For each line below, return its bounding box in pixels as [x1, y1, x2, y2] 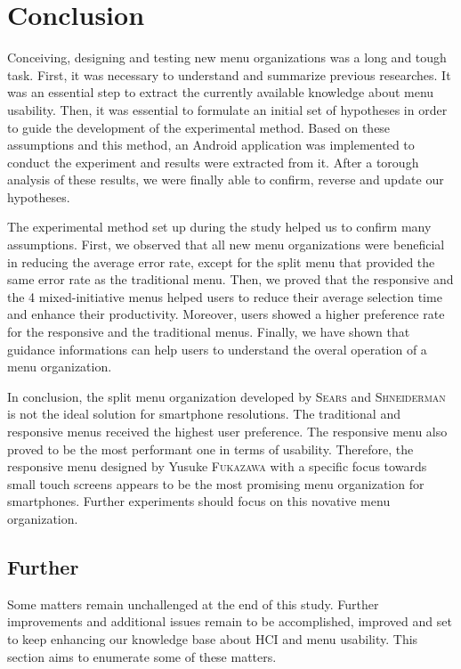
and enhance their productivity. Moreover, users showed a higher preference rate [7, 305, 445, 323]
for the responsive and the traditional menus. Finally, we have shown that [7, 322, 410, 341]
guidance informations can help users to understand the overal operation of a [7, 339, 427, 358]
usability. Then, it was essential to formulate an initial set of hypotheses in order [7, 100, 448, 118]
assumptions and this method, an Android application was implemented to [7, 135, 415, 154]
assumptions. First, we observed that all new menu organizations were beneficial [7, 235, 445, 254]
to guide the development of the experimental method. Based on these [7, 118, 391, 136]
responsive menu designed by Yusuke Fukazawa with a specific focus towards [7, 457, 427, 476]
